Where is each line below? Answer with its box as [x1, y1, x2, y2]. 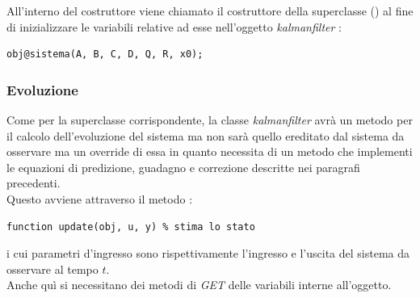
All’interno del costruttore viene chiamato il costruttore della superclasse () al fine [6, 2, 414, 19]
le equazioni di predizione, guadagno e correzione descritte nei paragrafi [6, 158, 360, 175]
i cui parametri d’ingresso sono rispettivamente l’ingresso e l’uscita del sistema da [6, 245, 410, 262]
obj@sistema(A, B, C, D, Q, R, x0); [6, 48, 204, 61]
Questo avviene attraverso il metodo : [6, 190, 193, 207]
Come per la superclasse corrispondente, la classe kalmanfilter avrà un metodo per [6, 111, 413, 128]
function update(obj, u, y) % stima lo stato [6, 220, 255, 233]
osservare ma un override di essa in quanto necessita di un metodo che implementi [6, 143, 413, 160]
